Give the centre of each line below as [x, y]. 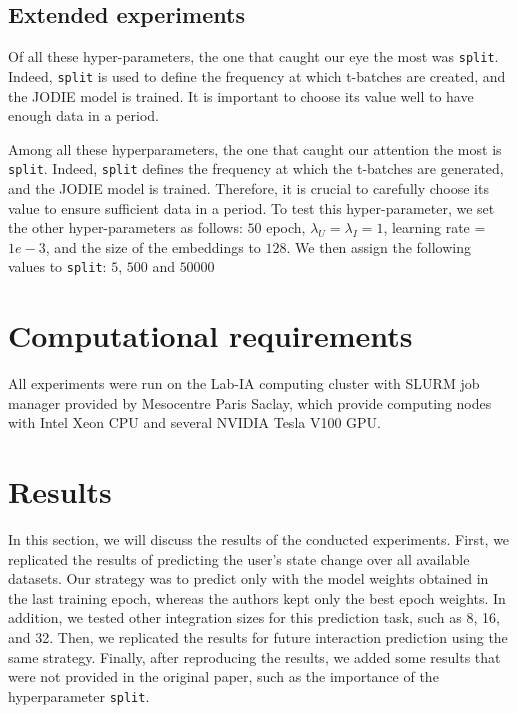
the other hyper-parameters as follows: [125, 227]
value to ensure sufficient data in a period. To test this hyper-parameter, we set [251, 207]
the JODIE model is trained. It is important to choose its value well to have [241, 95]
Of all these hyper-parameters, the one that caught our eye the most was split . [253, 56]
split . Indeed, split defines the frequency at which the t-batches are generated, [256, 168]
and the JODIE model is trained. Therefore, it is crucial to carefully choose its [248, 187]
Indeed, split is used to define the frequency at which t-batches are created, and [257, 75]
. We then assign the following [379, 246]
